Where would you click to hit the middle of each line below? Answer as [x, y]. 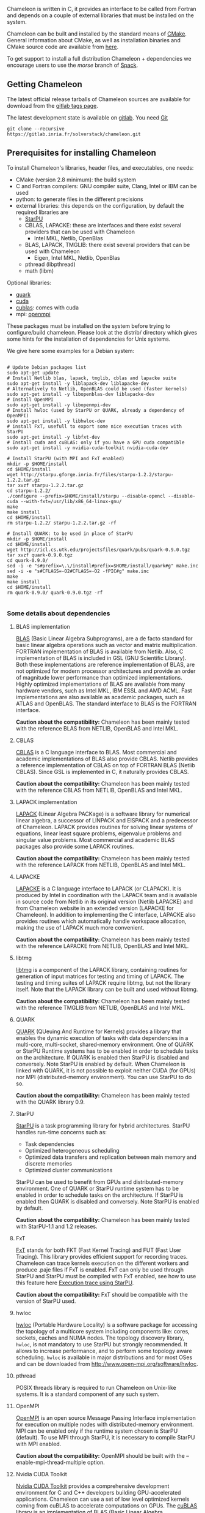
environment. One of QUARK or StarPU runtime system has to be [97, 1188]
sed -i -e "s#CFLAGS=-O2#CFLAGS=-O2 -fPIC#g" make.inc [78, 571]
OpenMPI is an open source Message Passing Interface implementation [106, 1417]
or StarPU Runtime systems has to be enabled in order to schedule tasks [107, 1051]
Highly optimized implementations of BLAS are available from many [100, 684]
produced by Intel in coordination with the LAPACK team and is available [106, 895]
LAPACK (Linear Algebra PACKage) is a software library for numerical [103, 814]
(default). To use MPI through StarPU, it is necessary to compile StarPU [105, 1437]
